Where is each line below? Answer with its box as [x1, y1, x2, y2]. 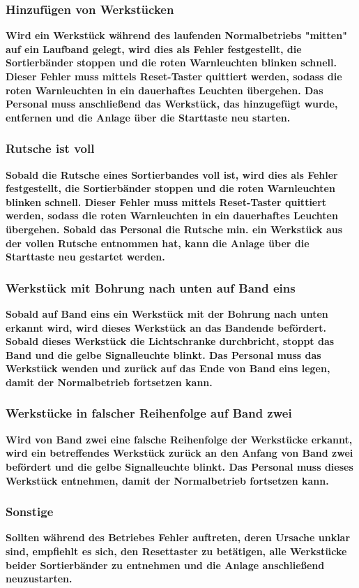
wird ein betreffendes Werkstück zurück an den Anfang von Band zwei [6, 446, 353, 460]
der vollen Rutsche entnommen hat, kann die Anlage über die [6, 235, 310, 250]
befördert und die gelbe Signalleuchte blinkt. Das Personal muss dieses [6, 459, 353, 473]
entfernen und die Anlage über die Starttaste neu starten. [6, 110, 291, 124]
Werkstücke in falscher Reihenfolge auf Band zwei [6, 404, 292, 422]
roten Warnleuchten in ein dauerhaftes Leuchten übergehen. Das [6, 82, 323, 97]
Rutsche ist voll [6, 140, 95, 157]
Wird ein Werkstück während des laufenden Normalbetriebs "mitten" [6, 28, 347, 43]
